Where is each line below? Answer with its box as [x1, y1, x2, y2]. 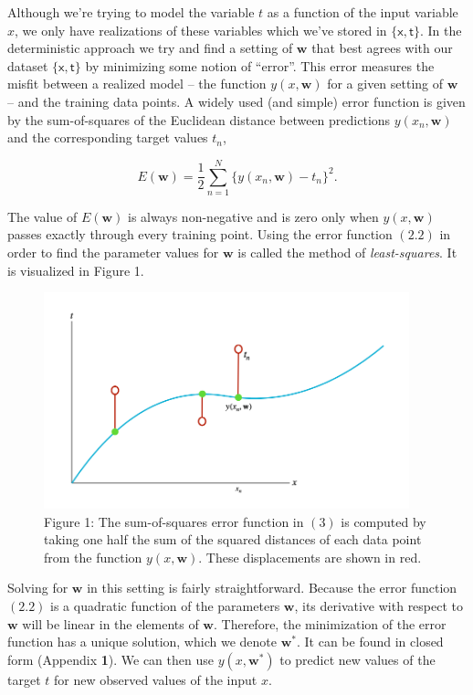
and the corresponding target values [7, 128, 208, 147]
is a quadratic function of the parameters [50, 595, 280, 615]
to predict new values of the [279, 649, 436, 669]
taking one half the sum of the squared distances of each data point [44, 530, 422, 549]
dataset [7, 56, 48, 75]
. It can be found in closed [296, 632, 444, 651]
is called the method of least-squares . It [237, 243, 457, 262]
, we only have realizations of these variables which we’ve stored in [15, 20, 387, 39]
